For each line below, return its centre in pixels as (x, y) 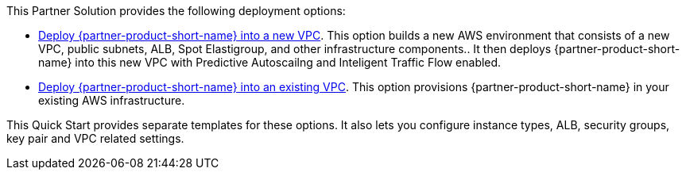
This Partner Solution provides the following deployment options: (176, 11)
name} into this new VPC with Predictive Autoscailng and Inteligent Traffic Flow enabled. (270, 62)
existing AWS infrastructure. (112, 100)
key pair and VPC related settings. (95, 138)
